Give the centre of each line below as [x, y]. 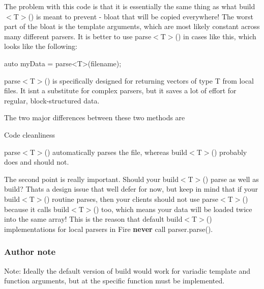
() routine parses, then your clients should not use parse [131, 199]
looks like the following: [41, 46]
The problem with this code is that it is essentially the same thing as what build [130, 6]
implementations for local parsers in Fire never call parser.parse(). [109, 229]
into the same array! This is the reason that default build [93, 219]
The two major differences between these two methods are [95, 117]
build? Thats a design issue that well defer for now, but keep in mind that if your [131, 189]
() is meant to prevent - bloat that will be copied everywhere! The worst [141, 16]
